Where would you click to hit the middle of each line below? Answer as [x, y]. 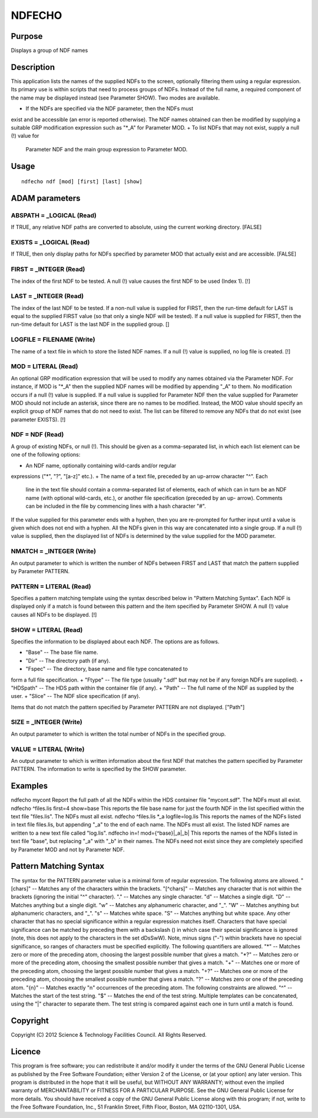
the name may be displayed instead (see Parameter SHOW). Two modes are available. [115, 98]
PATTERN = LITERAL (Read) [51, 586]
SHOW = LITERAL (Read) [47, 630]
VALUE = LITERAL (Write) [48, 749]
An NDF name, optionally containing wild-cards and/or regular [101, 465]
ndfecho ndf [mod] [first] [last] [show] [82, 182]
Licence [26, 1052]
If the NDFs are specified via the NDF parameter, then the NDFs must [110, 108]
